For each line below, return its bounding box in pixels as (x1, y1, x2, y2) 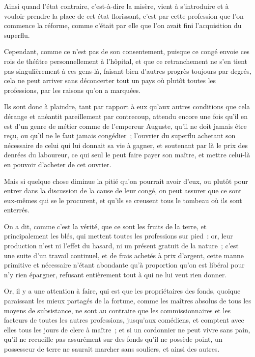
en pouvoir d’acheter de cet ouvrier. (4, 159, 112, 169)
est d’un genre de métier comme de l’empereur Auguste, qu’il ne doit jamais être (4, 120, 247, 131)
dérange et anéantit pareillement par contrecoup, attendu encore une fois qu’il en (4, 111, 248, 121)
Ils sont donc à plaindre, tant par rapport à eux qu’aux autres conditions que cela (4, 101, 250, 112)
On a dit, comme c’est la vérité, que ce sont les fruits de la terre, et (4, 221, 207, 231)
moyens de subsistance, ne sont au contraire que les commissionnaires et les (4, 305, 231, 315)
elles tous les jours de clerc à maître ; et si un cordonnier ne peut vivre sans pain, (4, 324, 250, 334)
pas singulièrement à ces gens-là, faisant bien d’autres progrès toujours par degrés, (4, 65, 252, 76)
